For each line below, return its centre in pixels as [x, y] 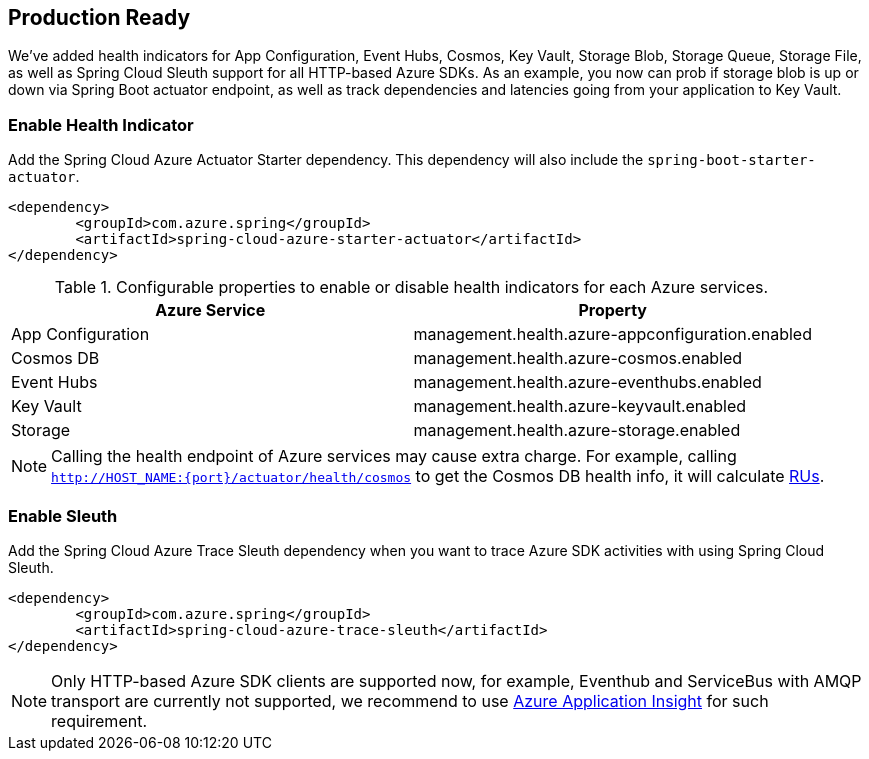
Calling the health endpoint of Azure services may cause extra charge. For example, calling [394, 456]
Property [612, 310]
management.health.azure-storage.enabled [577, 430]
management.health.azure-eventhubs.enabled [587, 382]
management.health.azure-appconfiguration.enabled [612, 334]
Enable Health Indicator [101, 124]
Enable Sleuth [63, 515]
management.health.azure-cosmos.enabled [578, 358]
